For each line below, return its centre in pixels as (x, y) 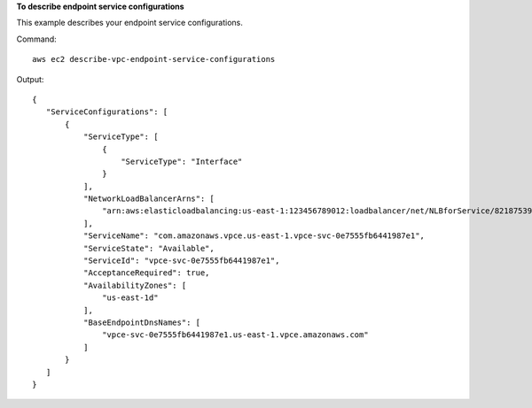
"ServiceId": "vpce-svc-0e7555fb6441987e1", (181, 261)
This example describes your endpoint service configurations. (130, 23)
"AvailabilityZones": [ (135, 285)
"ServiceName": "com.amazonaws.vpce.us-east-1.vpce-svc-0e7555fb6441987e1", (254, 236)
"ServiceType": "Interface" (182, 161)
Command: (36, 39)
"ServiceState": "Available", (149, 248)
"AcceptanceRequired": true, (146, 273)
